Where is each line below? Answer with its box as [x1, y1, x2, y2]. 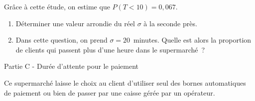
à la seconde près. [143, 18, 197, 28]
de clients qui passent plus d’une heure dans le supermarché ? [15, 44, 205, 54]
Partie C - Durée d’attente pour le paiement [4, 61, 138, 71]
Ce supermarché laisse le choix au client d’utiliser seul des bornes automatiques [4, 77, 246, 88]
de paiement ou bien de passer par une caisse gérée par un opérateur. [4, 87, 215, 98]
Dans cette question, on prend [15, 35, 108, 45]
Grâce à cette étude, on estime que [4, 1, 110, 11]
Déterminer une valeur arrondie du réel [15, 18, 135, 28]
